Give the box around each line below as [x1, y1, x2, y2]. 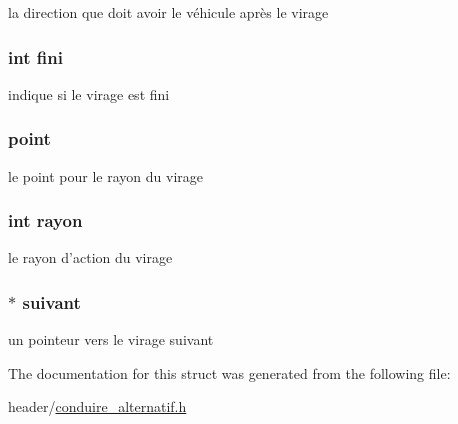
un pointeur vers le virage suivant [8, 329, 214, 350]
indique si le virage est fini [8, 83, 170, 104]
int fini [8, 44, 63, 69]
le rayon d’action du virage [8, 247, 173, 268]
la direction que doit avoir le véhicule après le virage [8, 2, 329, 22]
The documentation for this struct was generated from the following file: [8, 362, 451, 383]
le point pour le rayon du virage [8, 165, 203, 186]
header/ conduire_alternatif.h [8, 396, 187, 417]
